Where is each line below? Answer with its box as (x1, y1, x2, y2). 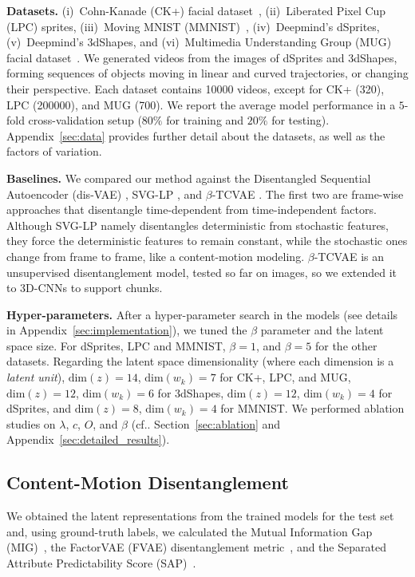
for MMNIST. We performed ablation (220, 400, 405, 417)
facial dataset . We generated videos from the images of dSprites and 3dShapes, (6, 49, 397, 65)
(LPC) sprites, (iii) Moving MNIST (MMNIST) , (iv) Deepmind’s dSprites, (6, 18, 380, 34)
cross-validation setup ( (28, 112, 142, 128)
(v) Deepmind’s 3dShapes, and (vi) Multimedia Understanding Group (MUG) (6, 34, 392, 50)
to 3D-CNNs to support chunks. (6, 279, 163, 296)
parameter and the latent (260, 322, 384, 338)
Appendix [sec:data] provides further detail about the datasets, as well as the (6, 127, 385, 144)
